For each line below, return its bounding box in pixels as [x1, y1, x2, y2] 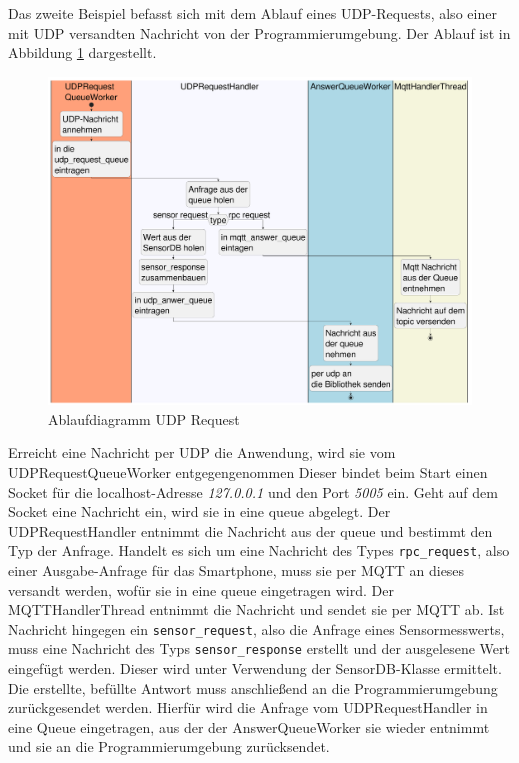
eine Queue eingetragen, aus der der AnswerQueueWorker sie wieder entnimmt [8, 716, 490, 737]
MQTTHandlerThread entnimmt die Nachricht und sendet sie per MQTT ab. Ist [8, 599, 505, 620]
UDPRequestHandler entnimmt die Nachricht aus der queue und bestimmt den [8, 520, 493, 541]
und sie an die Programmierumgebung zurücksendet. [8, 736, 330, 757]
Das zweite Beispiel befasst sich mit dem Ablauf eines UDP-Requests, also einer [8, 3, 497, 23]
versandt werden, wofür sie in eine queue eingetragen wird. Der [8, 579, 394, 600]
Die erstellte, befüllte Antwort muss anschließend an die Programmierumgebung [8, 677, 498, 698]
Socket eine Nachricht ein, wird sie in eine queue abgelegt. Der [8, 501, 391, 522]
